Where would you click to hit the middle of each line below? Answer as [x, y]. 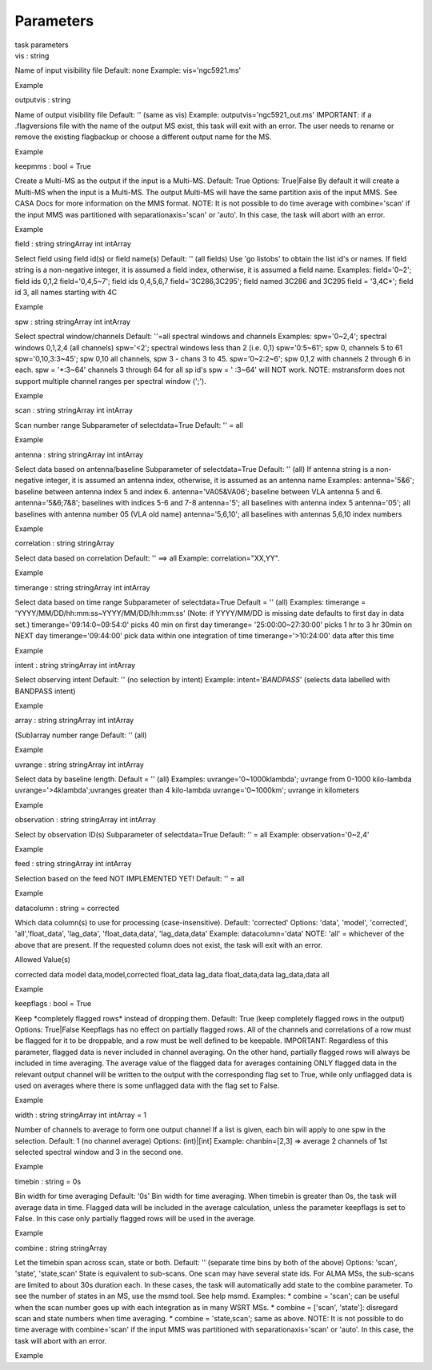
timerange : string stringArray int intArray [82, 587]
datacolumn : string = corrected [67, 908]
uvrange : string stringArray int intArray [79, 765]
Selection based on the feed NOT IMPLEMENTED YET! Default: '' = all [130, 878]
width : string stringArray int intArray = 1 [81, 1115]
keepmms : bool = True [53, 166]
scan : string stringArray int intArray [74, 410]
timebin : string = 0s [48, 1181]
